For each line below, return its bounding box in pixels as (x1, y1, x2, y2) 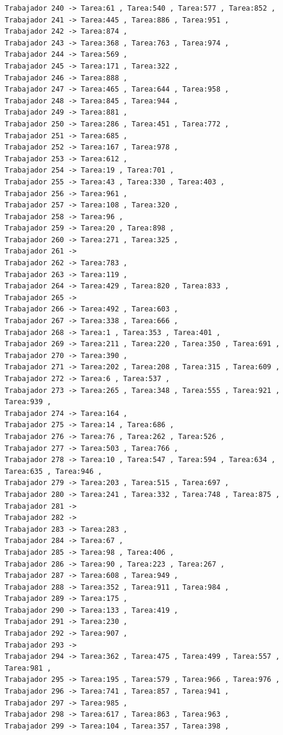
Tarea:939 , (5, 398, 51, 406)
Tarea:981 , (5, 664, 51, 672)
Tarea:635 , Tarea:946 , (5, 467, 102, 476)
